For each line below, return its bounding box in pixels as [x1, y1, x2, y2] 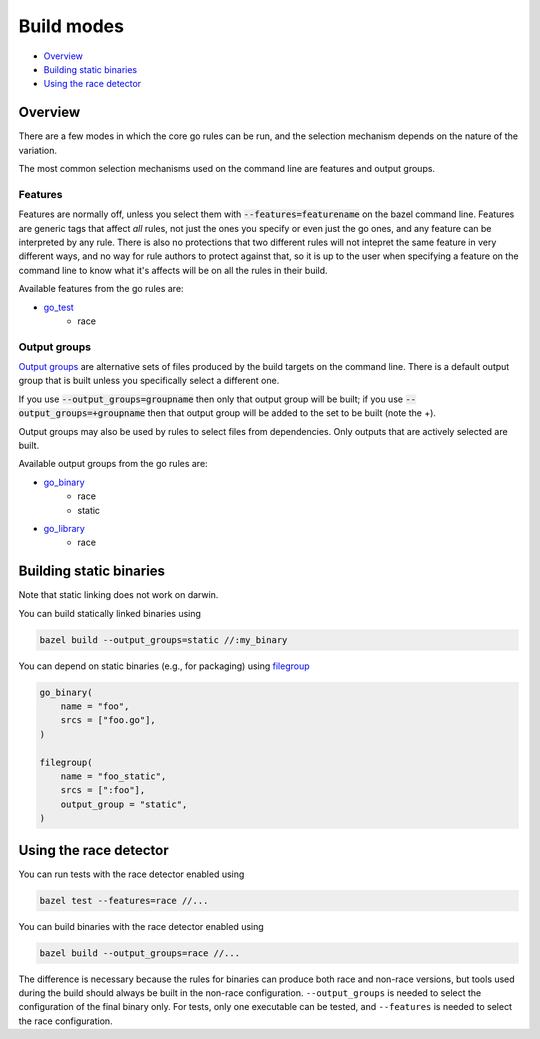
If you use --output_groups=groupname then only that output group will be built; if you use [18, 393, 404, 405]
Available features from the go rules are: [18, 283, 184, 295]
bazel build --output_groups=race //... [39, 947, 240, 959]
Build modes [18, 15, 125, 37]
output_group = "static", [60, 798, 188, 810]
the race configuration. [18, 1015, 114, 1027]
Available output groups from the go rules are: [18, 458, 209, 470]
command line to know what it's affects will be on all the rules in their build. [18, 264, 329, 276]
